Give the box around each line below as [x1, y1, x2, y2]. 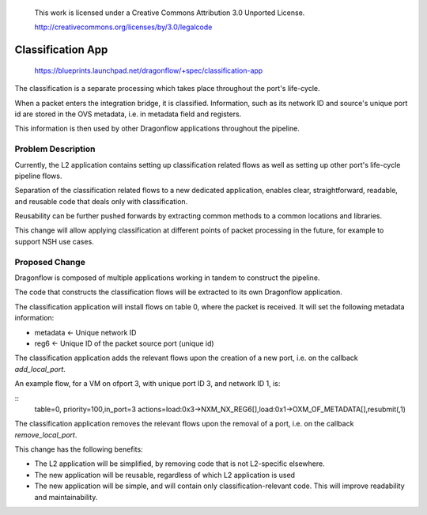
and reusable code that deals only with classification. [14, 196, 188, 206]
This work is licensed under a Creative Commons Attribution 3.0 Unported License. [34, 8, 305, 17]
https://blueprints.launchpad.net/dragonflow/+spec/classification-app [34, 66, 263, 75]
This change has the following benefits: [14, 445, 143, 454]
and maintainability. [34, 492, 98, 502]
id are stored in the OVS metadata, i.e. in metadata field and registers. [14, 109, 242, 119]
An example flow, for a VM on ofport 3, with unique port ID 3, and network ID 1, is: [14, 379, 281, 388]
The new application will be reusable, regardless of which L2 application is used [34, 470, 296, 479]
